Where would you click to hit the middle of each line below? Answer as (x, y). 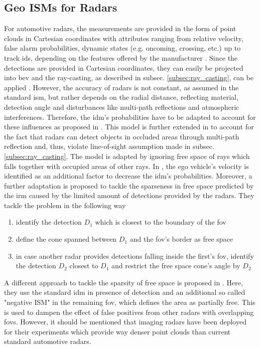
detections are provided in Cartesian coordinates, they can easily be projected (124, 67)
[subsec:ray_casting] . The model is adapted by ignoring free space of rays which (127, 156)
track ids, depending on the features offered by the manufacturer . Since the (121, 57)
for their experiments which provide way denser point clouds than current (117, 331)
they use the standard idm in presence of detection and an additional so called (125, 292)
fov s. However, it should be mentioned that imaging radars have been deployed (125, 322)
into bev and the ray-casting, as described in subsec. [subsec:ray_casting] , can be (129, 77)
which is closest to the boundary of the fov (161, 222)
